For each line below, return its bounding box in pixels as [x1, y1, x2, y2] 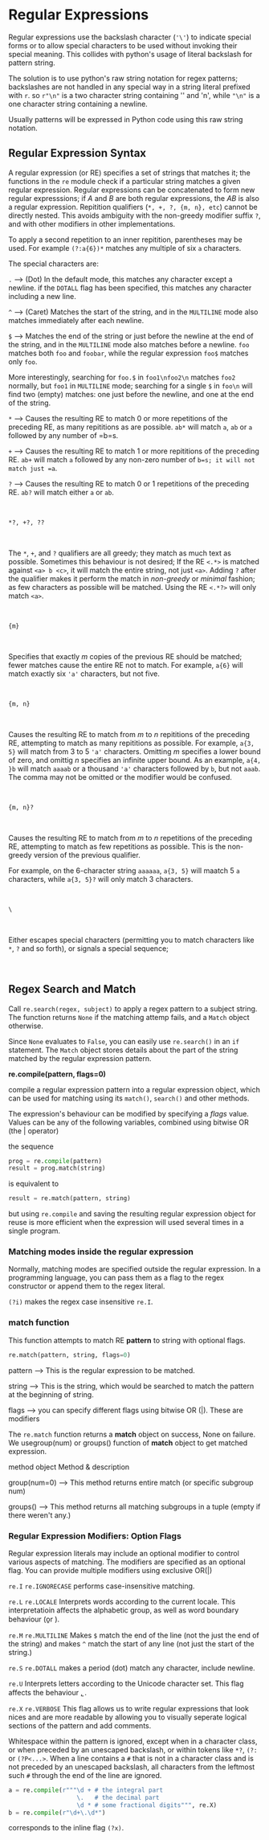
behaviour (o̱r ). [8, 1614, 60, 1624]
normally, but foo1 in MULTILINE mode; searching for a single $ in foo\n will [8, 380, 253, 391]
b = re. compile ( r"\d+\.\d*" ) [8, 1809, 106, 1817]
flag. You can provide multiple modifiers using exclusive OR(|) [8, 1565, 213, 1575]
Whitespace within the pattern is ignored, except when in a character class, [8, 1736, 259, 1746]
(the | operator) [8, 1125, 59, 1135]
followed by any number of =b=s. [8, 430, 119, 440]
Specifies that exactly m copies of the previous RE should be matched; [8, 651, 243, 661]
